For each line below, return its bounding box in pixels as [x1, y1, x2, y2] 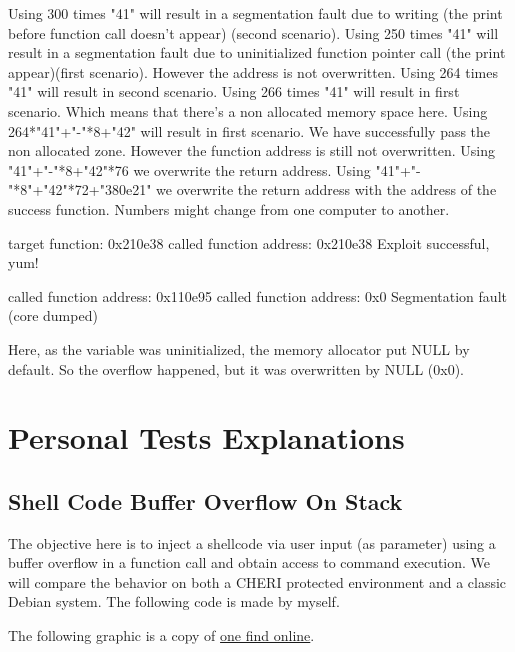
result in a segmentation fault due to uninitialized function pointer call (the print [8, 42, 506, 63]
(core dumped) [8, 305, 98, 326]
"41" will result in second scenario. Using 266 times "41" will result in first [8, 81, 460, 102]
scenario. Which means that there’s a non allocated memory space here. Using [8, 100, 488, 121]
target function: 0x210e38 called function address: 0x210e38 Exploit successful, [8, 232, 490, 253]
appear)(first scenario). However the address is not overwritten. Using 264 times [8, 61, 498, 82]
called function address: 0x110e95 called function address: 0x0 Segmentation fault [8, 285, 507, 306]
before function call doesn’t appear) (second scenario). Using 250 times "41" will [8, 22, 499, 43]
